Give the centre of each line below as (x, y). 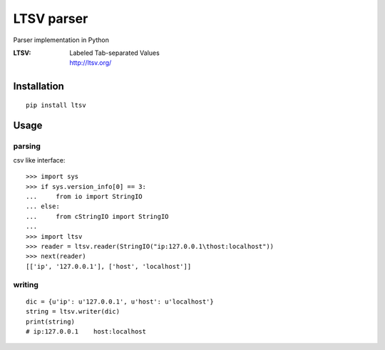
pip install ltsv (56, 105)
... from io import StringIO (84, 197)
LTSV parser (51, 19)
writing (26, 284)
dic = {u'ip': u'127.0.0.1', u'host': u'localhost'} (120, 302)
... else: (43, 206)
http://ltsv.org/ (91, 63)
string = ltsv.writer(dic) (73, 312)
